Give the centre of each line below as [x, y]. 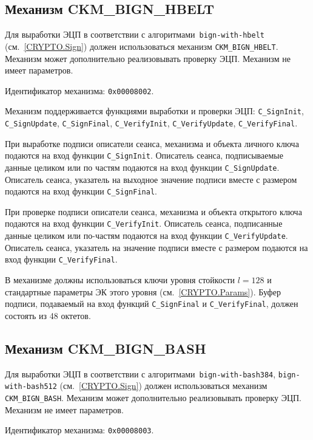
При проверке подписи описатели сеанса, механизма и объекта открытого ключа [153, 211]
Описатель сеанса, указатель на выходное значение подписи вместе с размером [151, 179]
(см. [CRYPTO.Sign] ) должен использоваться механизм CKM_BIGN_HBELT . [142, 46]
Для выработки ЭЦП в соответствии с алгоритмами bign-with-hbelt [135, 34]
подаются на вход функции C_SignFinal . [81, 191]
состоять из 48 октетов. [48, 315]
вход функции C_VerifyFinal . [61, 259]
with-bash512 [31, 387]
